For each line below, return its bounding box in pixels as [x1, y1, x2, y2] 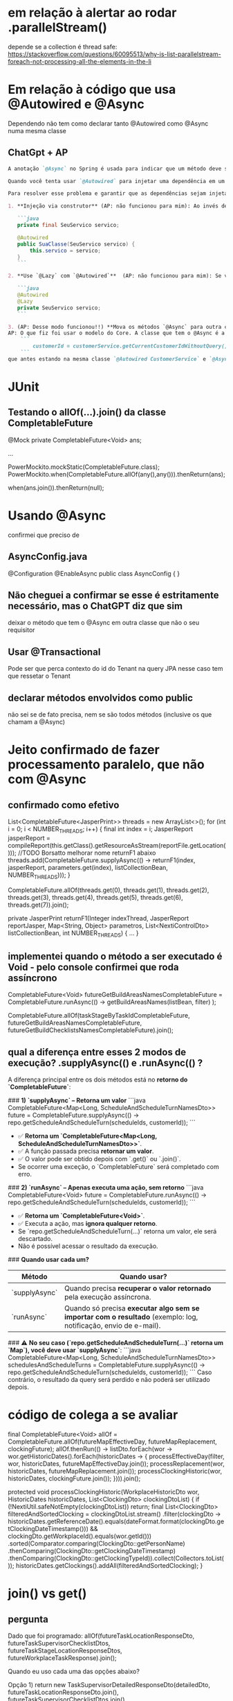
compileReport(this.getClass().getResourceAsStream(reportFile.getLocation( [8, 841, 226, 849]
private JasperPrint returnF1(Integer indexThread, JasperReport [8, 914, 189, 922]
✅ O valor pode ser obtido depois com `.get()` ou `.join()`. [17, 1155, 182, 1163]
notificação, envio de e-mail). [64, 1321, 161, 1331]
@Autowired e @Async [8, 96, 145, 112]
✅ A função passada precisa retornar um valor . [17, 1147, 154, 1156]
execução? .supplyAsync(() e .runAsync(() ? [8, 1057, 203, 1069]
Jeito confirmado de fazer [8, 742, 160, 758]
